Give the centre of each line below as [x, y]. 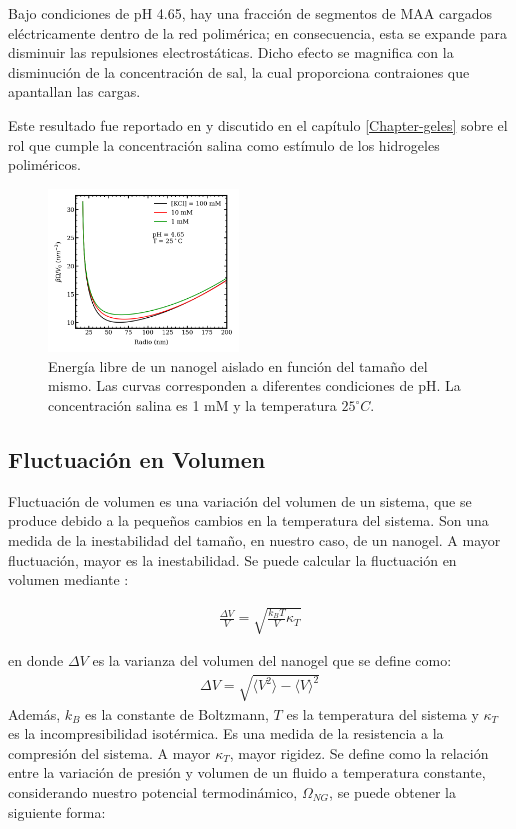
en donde [36, 660]
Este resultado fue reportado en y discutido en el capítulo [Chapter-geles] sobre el [258, 124]
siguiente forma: [57, 811]
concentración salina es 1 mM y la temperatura [192, 405]
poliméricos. [44, 164]
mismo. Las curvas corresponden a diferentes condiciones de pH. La [254, 385]
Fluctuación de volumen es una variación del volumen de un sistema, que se [240, 500]
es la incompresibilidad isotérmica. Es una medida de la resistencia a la [226, 733]
